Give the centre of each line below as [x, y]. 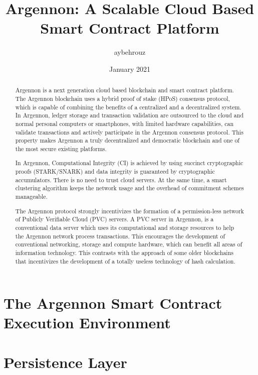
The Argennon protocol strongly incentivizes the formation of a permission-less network [130, 211]
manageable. [31, 197]
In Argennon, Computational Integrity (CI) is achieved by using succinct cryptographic [129, 163]
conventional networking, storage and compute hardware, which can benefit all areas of [129, 244]
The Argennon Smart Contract [113, 303]
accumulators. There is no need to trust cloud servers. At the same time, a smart [121, 179]
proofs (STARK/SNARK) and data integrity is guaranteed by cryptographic [115, 171]
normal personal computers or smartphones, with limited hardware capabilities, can [124, 123]
